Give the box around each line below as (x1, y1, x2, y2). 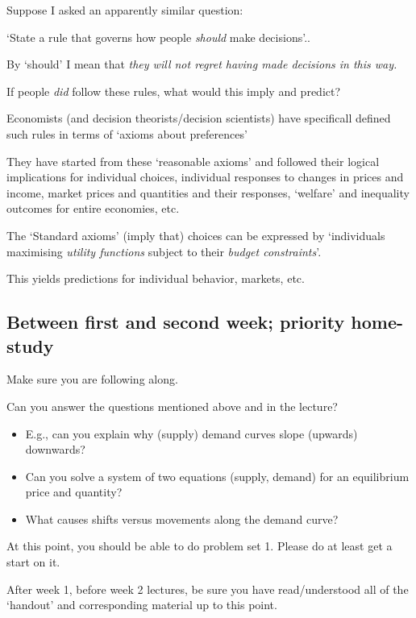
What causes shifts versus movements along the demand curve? (25, 510, 339, 527)
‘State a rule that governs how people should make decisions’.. (6, 28, 310, 45)
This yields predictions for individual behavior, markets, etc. (6, 270, 305, 287)
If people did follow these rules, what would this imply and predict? (6, 82, 341, 99)
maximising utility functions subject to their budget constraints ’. (6, 243, 322, 259)
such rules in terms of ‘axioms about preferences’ (6, 125, 248, 142)
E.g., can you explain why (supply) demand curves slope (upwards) (25, 425, 358, 442)
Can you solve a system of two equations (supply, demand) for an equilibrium (25, 467, 410, 484)
